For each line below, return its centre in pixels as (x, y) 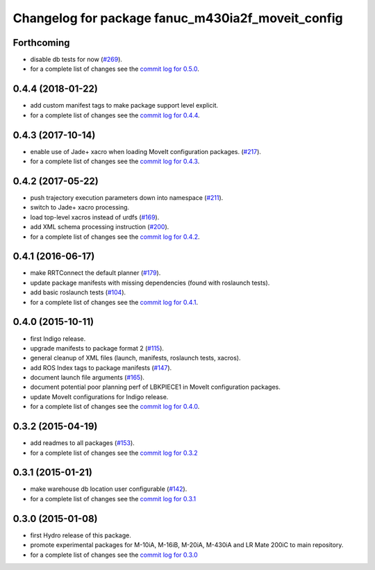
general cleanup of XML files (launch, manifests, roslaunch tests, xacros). (135, 358)
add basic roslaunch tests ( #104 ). (78, 292)
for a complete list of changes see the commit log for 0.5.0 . (115, 69)
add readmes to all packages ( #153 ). (82, 443)
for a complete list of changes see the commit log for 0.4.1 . (114, 302)
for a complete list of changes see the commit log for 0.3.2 (114, 453)
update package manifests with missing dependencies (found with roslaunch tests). (150, 283)
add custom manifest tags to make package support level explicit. (124, 106)
